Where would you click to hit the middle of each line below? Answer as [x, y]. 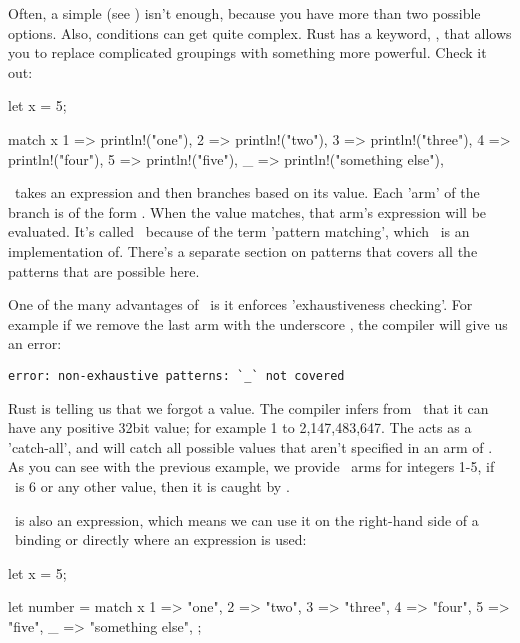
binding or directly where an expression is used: [160, 539]
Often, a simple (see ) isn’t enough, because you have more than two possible [244, 13]
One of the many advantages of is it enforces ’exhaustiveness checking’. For [240, 304]
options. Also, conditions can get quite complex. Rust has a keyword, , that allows [260, 32]
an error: [35, 343]
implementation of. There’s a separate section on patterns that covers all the [243, 250]
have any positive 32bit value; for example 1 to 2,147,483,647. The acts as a [240, 427]
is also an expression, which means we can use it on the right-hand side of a [246, 519]
